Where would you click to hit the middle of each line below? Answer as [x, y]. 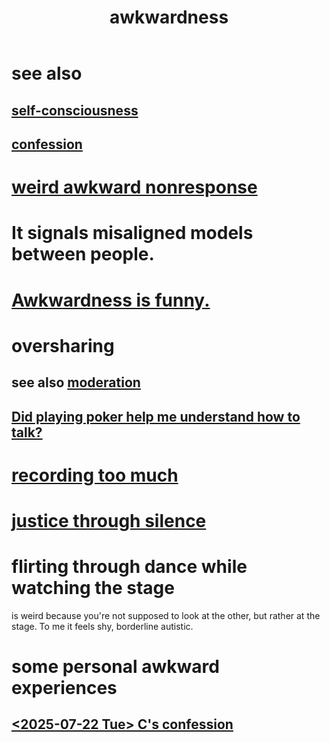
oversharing [63, 345]
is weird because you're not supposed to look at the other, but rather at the [166, 615]
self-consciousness [75, 110]
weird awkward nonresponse [134, 187]
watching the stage [93, 588]
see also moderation [76, 382]
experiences [64, 688]
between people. [83, 254]
